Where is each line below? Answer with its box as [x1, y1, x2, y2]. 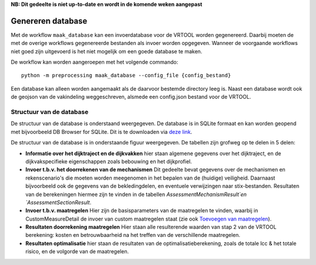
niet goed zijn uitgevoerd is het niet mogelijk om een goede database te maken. [11, 47, 202, 55]
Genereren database [11, 16, 88, 26]
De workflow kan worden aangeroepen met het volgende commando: [11, 58, 178, 66]
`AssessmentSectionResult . [25, 199, 92, 206]
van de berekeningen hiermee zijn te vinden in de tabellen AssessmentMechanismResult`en [25, 191, 247, 198]
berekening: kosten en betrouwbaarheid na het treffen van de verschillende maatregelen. [25, 232, 241, 239]
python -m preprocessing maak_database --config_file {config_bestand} [21, 72, 231, 79]
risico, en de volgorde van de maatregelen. [25, 248, 129, 255]
